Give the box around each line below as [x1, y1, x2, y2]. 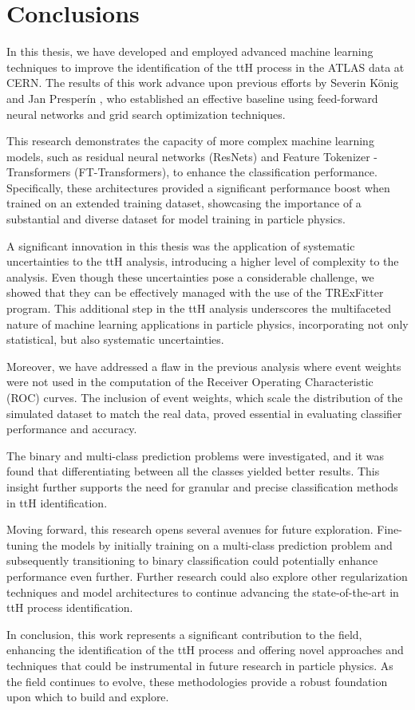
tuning [6, 536, 38, 553]
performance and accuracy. [6, 420, 137, 437]
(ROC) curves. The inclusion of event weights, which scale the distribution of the [6, 389, 403, 405]
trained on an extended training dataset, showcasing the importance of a [6, 195, 362, 211]
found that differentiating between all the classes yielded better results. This [6, 463, 380, 479]
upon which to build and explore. [6, 688, 169, 705]
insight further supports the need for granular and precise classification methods [6, 478, 398, 495]
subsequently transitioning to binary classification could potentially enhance [6, 552, 378, 569]
